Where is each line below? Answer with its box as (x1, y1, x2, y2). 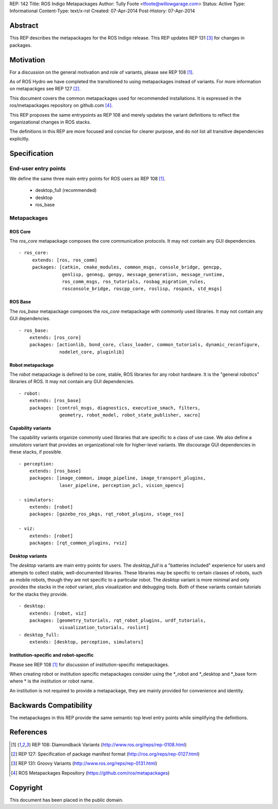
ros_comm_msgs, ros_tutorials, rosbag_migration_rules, (62, 278, 206, 284)
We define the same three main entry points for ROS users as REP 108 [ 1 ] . (9, 175, 166, 182)
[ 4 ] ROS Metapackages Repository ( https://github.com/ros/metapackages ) (11, 769, 170, 776)
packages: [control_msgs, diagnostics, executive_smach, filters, (29, 405, 201, 411)
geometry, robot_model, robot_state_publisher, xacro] (59, 412, 201, 418)
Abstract (9, 21, 39, 30)
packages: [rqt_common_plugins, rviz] (29, 540, 128, 546)
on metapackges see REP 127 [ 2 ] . (9, 85, 81, 92)
